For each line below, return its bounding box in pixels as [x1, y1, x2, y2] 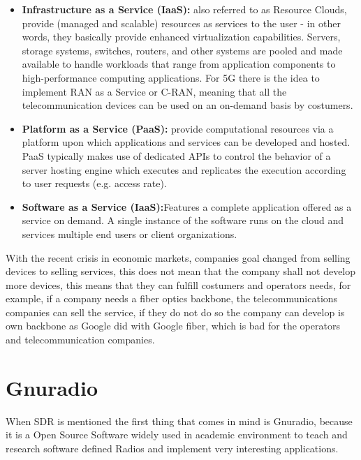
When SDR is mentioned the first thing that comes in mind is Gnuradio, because [6, 413, 353, 428]
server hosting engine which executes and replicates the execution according [22, 162, 346, 177]
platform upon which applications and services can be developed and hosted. [22, 135, 351, 149]
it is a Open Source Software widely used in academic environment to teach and [6, 427, 348, 442]
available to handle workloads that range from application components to [22, 57, 336, 71]
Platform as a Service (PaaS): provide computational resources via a [22, 121, 334, 135]
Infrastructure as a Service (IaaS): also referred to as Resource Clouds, [22, 2, 347, 16]
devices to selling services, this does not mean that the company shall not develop [6, 264, 356, 279]
